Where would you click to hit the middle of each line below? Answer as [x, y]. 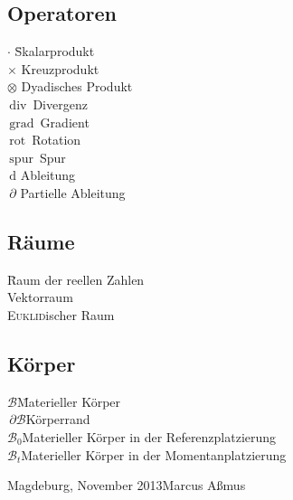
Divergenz [60, 104]
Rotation [57, 140]
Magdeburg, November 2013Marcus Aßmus [127, 485]
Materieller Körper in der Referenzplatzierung [149, 436]
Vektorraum [40, 297]
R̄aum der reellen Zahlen [76, 279]
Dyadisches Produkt [77, 86]
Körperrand [58, 419]
